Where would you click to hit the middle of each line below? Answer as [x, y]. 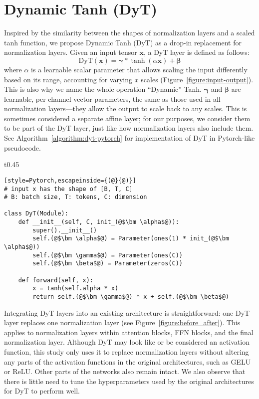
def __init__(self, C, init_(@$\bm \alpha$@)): [99, 222]
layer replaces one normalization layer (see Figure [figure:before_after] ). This [122, 322]
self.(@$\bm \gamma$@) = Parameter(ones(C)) [108, 255]
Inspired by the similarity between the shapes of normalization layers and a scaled [129, 33]
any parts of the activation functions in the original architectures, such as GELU [128, 361]
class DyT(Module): [36, 214]
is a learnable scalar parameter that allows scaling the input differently [139, 69]
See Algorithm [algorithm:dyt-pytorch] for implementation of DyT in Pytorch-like [129, 138]
